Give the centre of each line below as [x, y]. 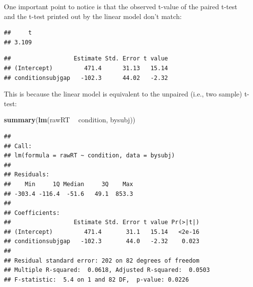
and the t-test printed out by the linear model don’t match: [93, 16]
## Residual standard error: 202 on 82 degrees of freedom [102, 260]
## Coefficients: [32, 213]
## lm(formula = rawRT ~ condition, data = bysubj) [89, 156]
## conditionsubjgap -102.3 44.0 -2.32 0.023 [102, 241]
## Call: [18, 146]
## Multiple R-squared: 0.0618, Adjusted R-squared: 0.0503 [107, 270]
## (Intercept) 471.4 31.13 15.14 [86, 68]
